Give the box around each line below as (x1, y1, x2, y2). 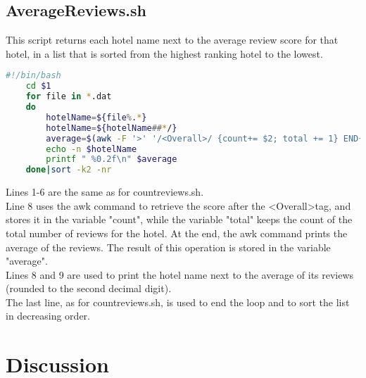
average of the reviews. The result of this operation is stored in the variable (6, 239, 331, 254)
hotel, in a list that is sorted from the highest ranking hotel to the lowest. (6, 46, 323, 61)
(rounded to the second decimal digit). (6, 281, 172, 296)
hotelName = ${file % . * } (46, 112, 147, 122)
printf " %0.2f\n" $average (46, 154, 177, 165)
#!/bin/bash (6, 70, 61, 81)
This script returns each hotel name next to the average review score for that (6, 32, 339, 47)
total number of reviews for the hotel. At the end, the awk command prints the (6, 225, 348, 240)
